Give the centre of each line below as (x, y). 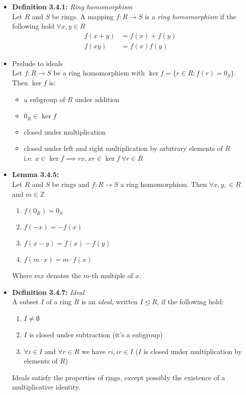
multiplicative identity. (46, 387)
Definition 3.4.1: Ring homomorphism (72, 6)
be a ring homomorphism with (99, 73)
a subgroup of (45, 99)
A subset (25, 302)
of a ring (59, 302)
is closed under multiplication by (193, 351)
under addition (97, 99)
